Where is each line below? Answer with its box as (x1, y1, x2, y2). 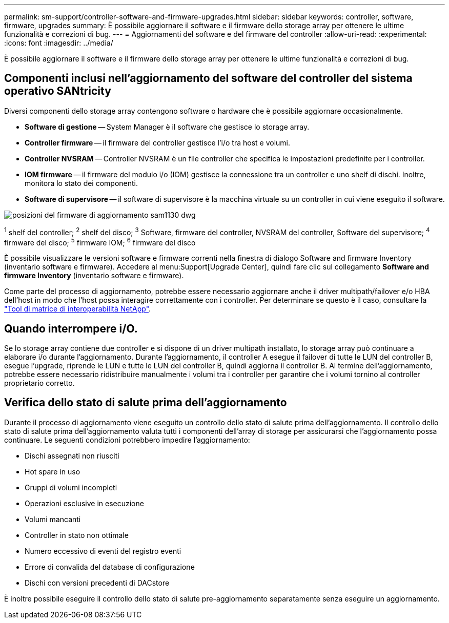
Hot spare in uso (25, 467, 80, 476)
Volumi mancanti (25, 514, 81, 524)
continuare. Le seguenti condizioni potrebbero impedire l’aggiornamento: (4, 435, 250, 444)
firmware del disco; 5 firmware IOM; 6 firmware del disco (4, 236, 196, 247)
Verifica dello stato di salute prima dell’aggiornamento (4, 396, 287, 409)
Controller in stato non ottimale (25, 530, 129, 539)
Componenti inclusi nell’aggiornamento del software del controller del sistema (4, 72, 413, 85)
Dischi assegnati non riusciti (25, 451, 119, 460)
